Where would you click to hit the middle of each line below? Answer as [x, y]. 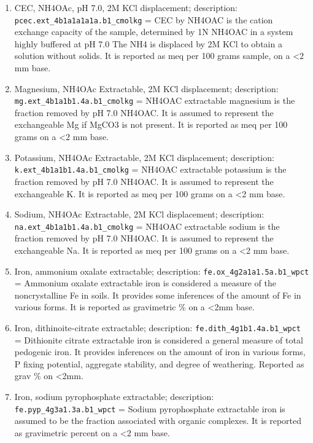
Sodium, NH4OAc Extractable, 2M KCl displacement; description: [139, 214]
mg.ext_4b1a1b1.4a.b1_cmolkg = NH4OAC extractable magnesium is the [155, 100]
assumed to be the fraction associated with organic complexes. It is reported [158, 421]
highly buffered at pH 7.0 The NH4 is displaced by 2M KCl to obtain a [148, 43]
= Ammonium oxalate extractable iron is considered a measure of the [145, 283]
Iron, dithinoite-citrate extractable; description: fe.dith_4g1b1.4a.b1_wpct [157, 327]
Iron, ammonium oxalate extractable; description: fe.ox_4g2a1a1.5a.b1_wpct [162, 271]
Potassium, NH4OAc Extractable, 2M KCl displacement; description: [144, 157]
